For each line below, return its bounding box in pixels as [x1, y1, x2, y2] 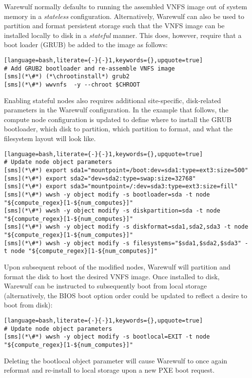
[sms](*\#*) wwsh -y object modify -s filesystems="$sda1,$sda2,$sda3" [4, 239, 241, 247]
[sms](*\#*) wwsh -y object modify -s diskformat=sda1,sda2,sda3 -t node [4, 223, 249, 231]
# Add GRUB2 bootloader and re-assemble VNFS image [4, 65, 175, 72]
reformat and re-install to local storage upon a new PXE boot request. [4, 365, 215, 375]
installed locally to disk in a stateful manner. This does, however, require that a [4, 30, 242, 40]
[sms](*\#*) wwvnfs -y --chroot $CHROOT [4, 81, 140, 88]
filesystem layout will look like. [4, 133, 96, 143]
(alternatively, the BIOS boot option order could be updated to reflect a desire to [4, 290, 248, 300]
